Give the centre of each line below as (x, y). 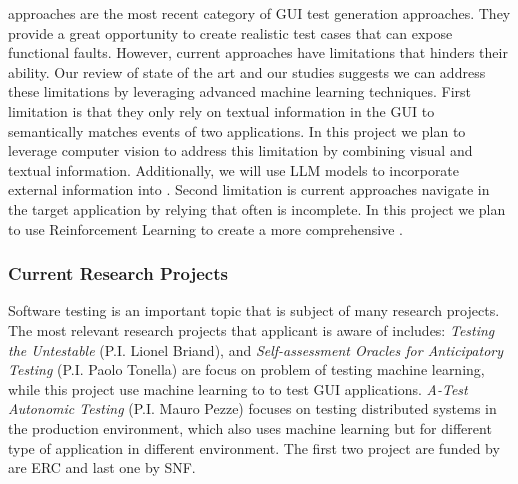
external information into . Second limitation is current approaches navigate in (249, 189)
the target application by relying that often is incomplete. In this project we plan (257, 208)
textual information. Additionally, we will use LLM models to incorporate (234, 169)
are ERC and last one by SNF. (102, 467)
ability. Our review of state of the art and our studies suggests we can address (247, 71)
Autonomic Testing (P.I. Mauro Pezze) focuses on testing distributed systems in (252, 408)
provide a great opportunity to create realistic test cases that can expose (230, 32)
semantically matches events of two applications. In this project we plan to (237, 130)
